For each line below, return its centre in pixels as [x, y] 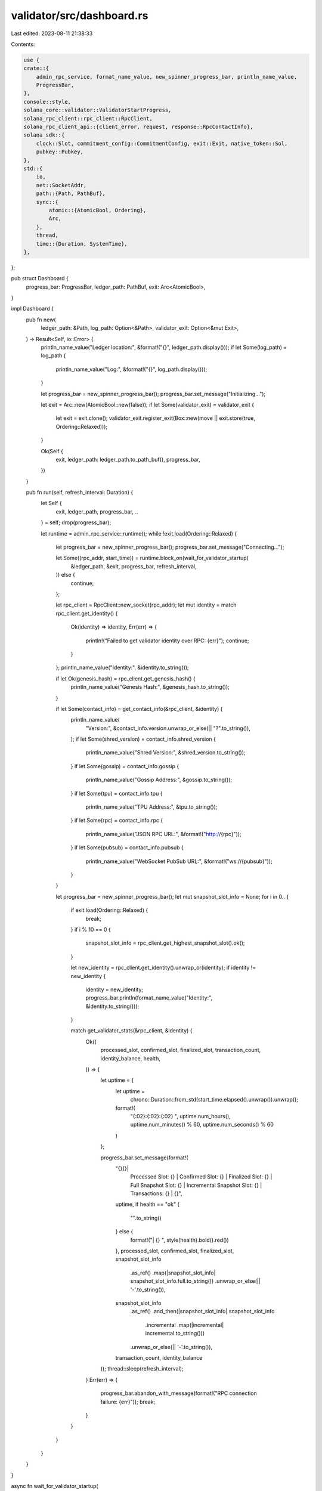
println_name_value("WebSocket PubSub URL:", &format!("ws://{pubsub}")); [179, 861]
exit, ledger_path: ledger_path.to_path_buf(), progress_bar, [128, 459]
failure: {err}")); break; [128, 1402]
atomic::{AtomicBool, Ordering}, [97, 210]
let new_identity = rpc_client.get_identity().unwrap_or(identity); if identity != [163, 968]
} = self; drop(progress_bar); [76, 522]
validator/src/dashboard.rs [80, 16]
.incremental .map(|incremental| [185, 1325]
